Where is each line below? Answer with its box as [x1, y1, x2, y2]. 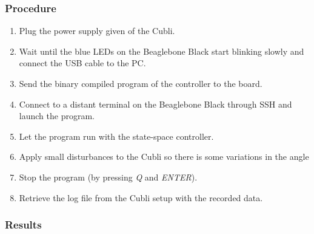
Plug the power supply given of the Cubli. [19, 24, 175, 37]
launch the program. [19, 109, 95, 122]
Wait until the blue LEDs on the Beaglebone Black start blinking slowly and [19, 44, 304, 57]
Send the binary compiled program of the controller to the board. [19, 77, 262, 89]
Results [5, 217, 42, 232]
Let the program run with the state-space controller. [19, 129, 214, 142]
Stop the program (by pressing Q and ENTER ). [19, 170, 198, 183]
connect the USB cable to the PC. [19, 57, 146, 69]
